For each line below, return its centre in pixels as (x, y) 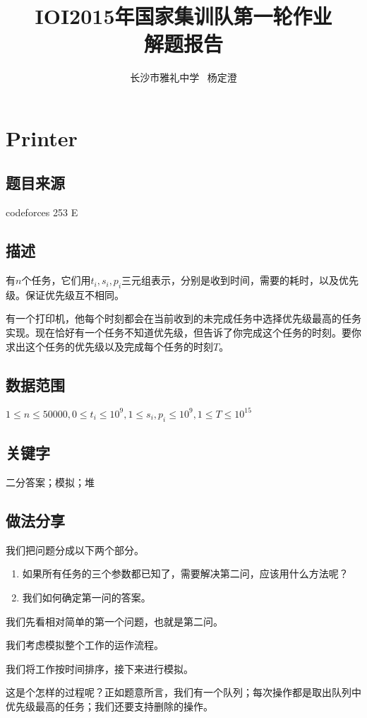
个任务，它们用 (56, 280)
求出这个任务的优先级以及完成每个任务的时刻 (109, 346)
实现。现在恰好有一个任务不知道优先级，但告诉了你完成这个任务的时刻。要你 (183, 332)
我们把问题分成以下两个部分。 (75, 549)
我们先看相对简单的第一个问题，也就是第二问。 (114, 621)
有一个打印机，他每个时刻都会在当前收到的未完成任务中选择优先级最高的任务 (183, 318)
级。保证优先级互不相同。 (65, 294)
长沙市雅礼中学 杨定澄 (183, 77)
